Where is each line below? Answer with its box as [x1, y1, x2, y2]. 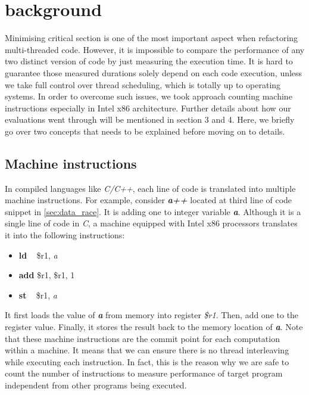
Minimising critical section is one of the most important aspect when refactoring [5, 32, 298, 44]
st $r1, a [18, 288, 57, 301]
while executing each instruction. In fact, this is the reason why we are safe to [5, 355, 289, 368]
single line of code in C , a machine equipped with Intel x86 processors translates [5, 217, 298, 229]
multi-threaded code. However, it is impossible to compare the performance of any [5, 43, 305, 55]
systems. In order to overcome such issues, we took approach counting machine [5, 90, 292, 102]
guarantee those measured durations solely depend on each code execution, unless [5, 66, 302, 79]
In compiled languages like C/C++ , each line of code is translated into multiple [5, 182, 296, 194]
